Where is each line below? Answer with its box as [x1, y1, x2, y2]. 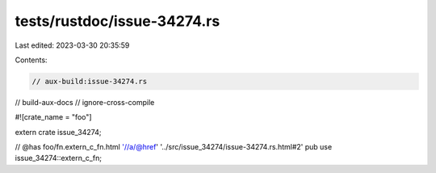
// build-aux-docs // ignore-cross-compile [15, 97, 155, 107]
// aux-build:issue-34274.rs [31, 77, 148, 86]
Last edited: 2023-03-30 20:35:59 [15, 40, 130, 50]
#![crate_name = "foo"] [15, 112, 92, 122]
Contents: [15, 55, 48, 65]
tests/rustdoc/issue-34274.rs [15, 12, 220, 30]
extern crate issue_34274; [15, 127, 102, 137]
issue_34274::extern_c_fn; [15, 154, 103, 163]
